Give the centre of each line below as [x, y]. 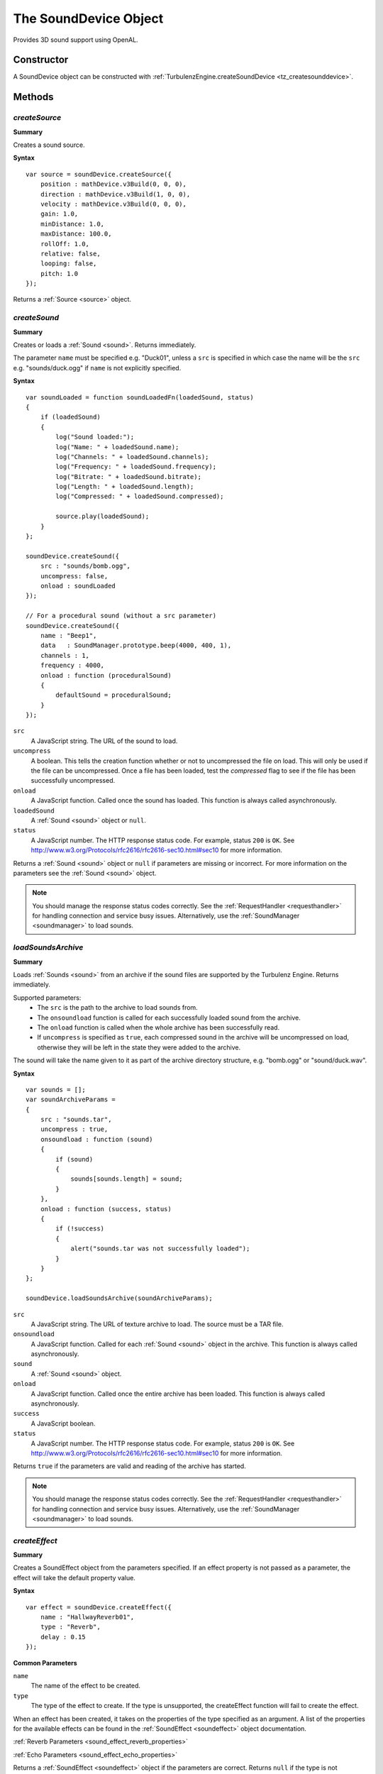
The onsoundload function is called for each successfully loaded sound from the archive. [169, 1018]
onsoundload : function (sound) [96, 1139]
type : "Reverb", [70, 1627]
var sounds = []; [56, 1090]
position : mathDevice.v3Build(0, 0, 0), [113, 184]
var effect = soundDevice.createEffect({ [99, 1607]
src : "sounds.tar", [76, 1120]
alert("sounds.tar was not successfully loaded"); [160, 1249]
